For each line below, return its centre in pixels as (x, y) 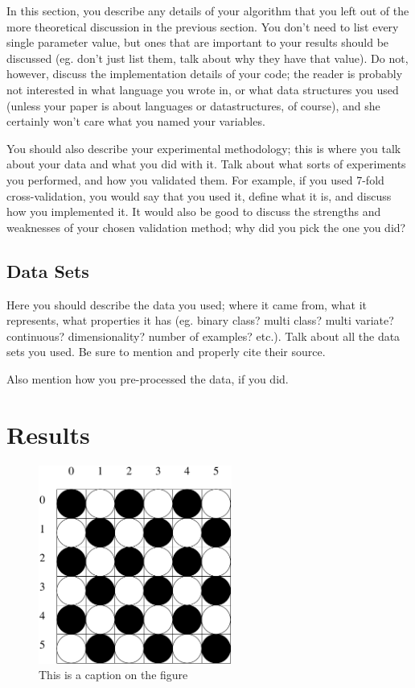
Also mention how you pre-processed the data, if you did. (148, 378)
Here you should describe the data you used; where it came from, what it (187, 304)
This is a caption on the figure (113, 675)
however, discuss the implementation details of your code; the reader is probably (205, 74)
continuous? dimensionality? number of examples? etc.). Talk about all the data (203, 336)
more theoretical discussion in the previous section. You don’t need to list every (203, 26)
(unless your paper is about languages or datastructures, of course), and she (193, 105)
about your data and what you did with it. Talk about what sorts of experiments (206, 164)
